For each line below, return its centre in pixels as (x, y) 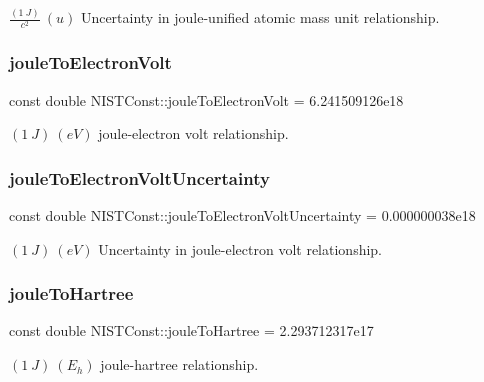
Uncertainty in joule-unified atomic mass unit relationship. (260, 17)
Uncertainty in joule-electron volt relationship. (240, 248)
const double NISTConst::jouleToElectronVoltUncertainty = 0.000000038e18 (242, 215)
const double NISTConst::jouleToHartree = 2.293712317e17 (191, 330)
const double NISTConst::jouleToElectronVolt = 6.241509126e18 (206, 99)
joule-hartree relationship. (179, 364)
